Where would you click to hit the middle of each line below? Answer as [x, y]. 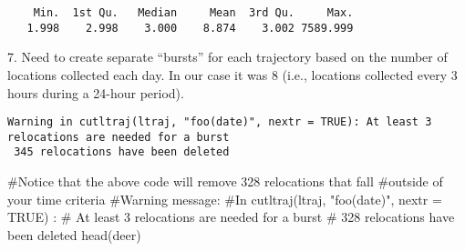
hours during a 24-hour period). [96, 92]
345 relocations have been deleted [122, 152]
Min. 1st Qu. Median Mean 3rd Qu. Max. [193, 13]
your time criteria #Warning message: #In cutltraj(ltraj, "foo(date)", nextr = [225, 199]
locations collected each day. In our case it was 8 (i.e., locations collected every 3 [232, 74]
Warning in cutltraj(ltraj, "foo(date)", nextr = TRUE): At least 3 [220, 122]
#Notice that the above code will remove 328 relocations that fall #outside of [225, 181]
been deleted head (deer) [74, 234]
